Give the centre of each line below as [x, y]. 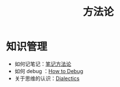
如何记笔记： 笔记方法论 [43, 64]
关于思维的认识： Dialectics [47, 78]
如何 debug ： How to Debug [49, 71]
